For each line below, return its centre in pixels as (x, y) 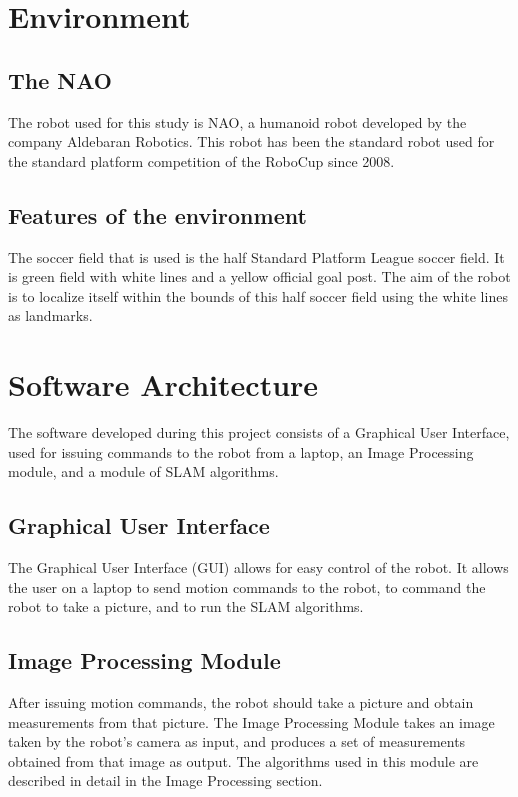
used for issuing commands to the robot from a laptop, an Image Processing (241, 451)
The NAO (60, 79)
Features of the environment (157, 214)
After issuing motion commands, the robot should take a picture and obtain (241, 702)
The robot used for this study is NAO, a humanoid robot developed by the (237, 121)
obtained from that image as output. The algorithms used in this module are (243, 760)
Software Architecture (163, 384)
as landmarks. (50, 315)
